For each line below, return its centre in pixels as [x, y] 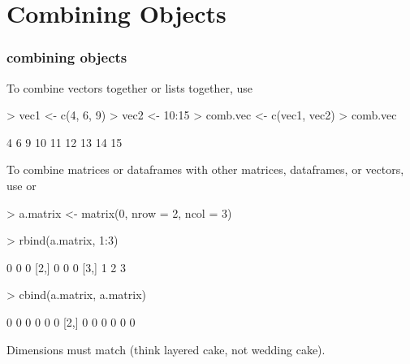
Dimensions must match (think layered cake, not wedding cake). [166, 349]
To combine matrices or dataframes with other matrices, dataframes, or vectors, [205, 169]
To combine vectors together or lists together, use [129, 87]
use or [22, 185]
